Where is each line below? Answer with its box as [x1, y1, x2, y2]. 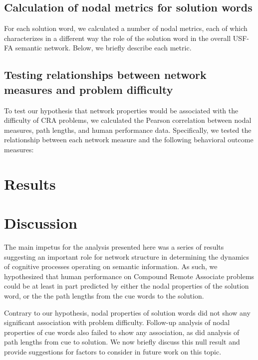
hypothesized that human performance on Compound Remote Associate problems [4, 271, 255, 281]
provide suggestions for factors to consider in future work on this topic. [4, 346, 222, 357]
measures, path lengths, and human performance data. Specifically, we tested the [4, 124, 252, 135]
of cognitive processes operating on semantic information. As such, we [4, 261, 218, 272]
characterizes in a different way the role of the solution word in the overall [4, 32, 231, 43]
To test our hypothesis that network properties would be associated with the [4, 105, 239, 115]
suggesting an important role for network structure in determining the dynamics [4, 251, 249, 262]
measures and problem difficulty [4, 81, 173, 97]
